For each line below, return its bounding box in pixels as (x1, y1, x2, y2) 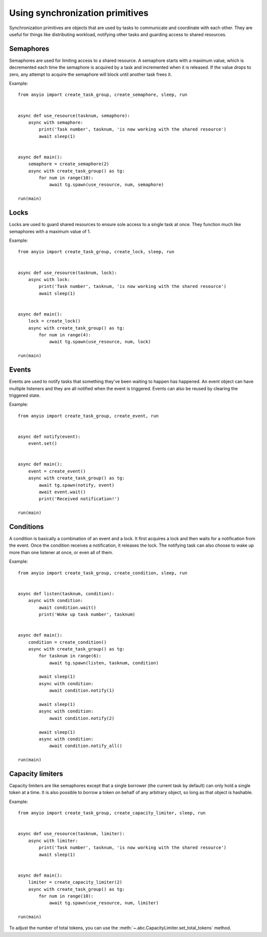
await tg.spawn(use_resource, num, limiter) (49, 900, 159, 906)
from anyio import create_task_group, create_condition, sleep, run (18, 570, 187, 576)
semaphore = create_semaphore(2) (28, 161, 110, 167)
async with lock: (28, 277, 70, 282)
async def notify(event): (18, 433, 81, 439)
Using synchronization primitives (9, 7, 149, 18)
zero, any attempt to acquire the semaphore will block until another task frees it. (9, 71, 172, 77)
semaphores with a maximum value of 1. (9, 228, 91, 234)
